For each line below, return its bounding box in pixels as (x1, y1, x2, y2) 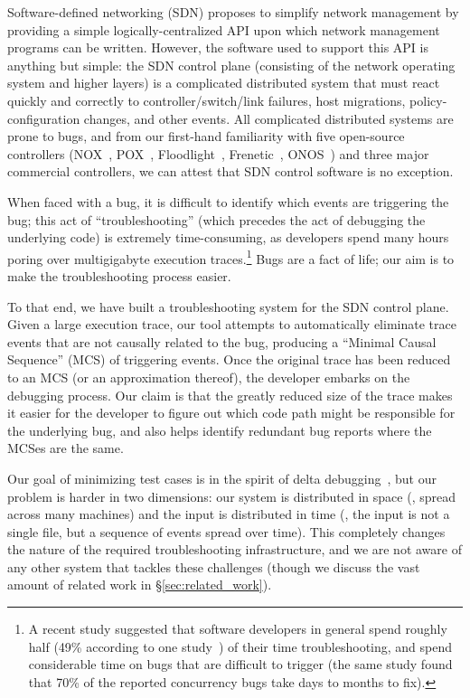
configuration (7, 108, 80, 127)
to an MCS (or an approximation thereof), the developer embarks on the (7, 367, 410, 386)
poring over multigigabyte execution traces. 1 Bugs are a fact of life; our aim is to (7, 246, 455, 268)
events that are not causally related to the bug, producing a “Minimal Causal (7, 332, 437, 351)
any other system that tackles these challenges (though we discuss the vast (7, 557, 420, 576)
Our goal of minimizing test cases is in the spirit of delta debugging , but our (7, 468, 437, 487)
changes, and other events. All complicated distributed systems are (83, 108, 454, 127)
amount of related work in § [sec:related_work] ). (7, 575, 272, 594)
